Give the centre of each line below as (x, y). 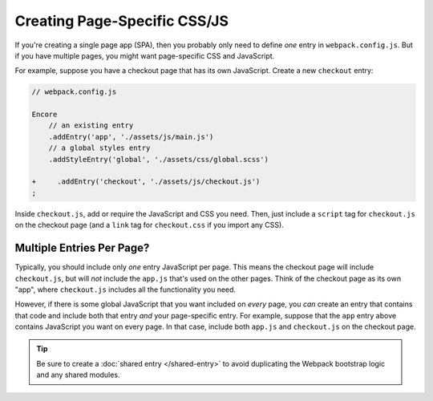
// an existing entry (91, 126)
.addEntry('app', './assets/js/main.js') (131, 137)
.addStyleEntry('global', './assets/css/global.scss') (158, 159)
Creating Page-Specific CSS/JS (121, 21)
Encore (45, 115)
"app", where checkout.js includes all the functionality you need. (125, 290)
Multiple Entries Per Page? (82, 248)
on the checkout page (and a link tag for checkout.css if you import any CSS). (149, 225)
